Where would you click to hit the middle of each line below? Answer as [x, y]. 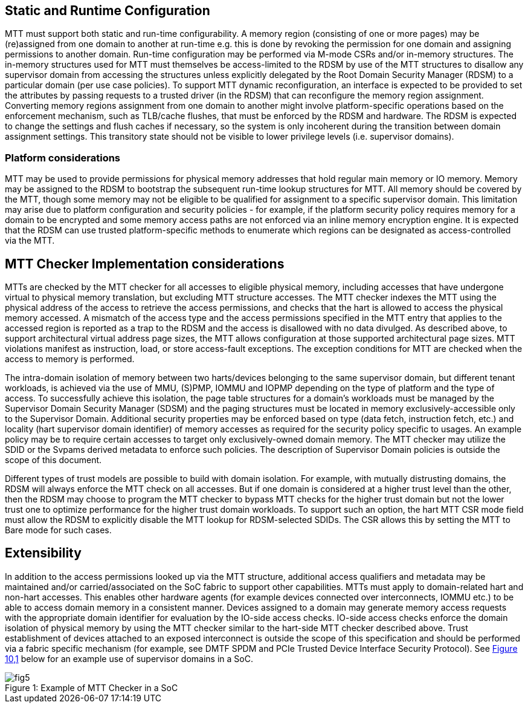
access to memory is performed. [70, 359]
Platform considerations [63, 158]
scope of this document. [53, 460]
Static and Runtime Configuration [108, 11]
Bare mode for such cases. [58, 530]
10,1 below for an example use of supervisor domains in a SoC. [129, 658]
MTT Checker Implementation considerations [145, 264]
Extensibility [43, 553]
